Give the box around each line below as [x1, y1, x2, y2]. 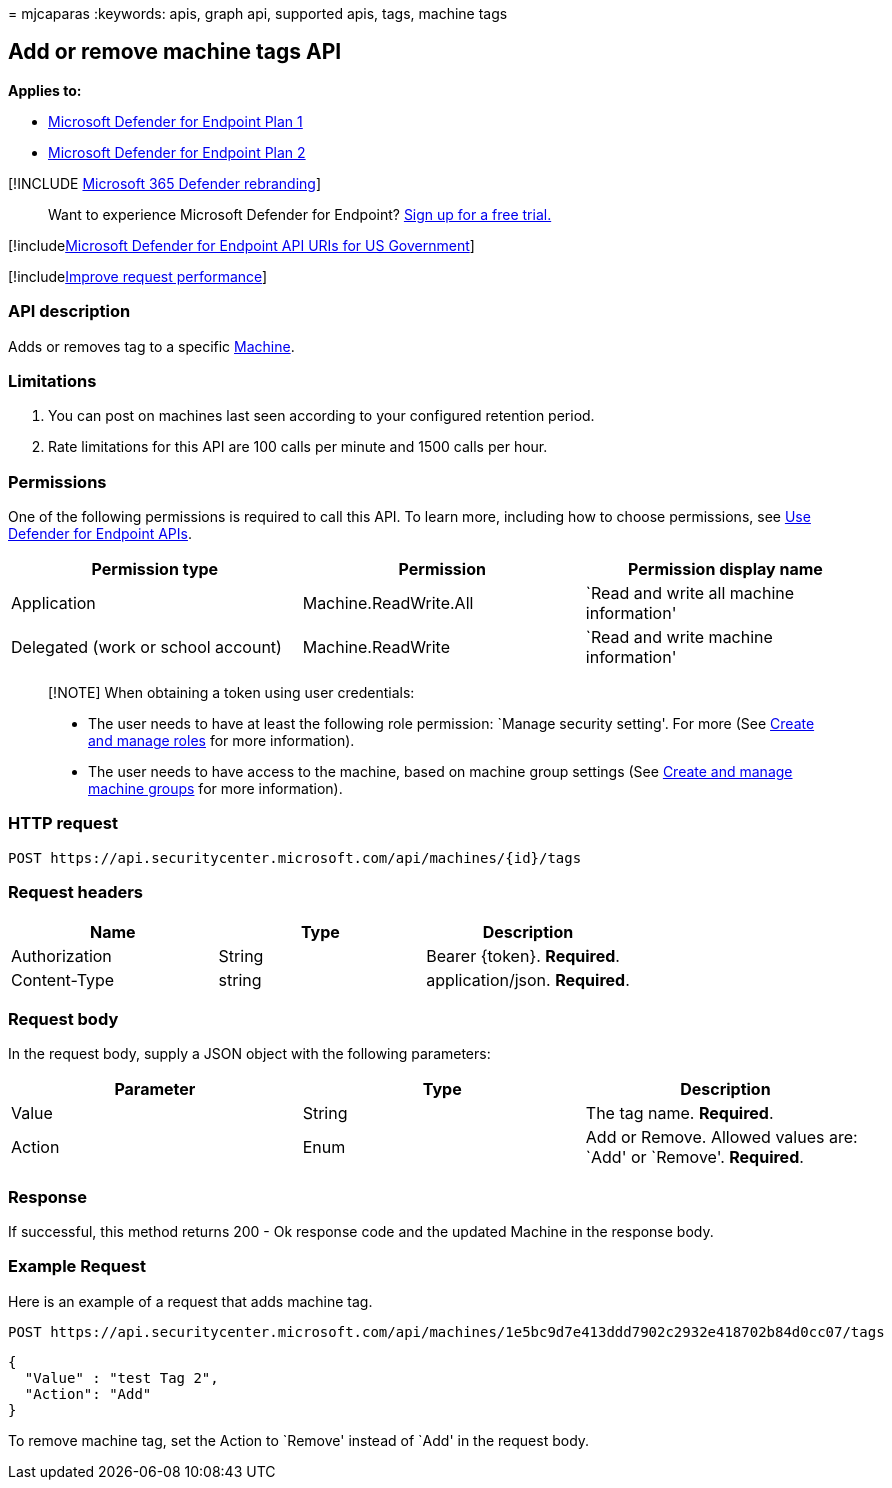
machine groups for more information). [88, 780, 343, 798]
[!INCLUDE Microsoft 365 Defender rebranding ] [8, 174, 322, 192]
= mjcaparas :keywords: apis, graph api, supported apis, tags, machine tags [8, 5, 508, 22]
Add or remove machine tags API [8, 39, 342, 65]
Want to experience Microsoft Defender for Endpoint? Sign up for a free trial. [48, 205, 552, 223]
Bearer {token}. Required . [426, 945, 620, 966]
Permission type [91, 559, 219, 580]
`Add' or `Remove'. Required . [585, 1147, 804, 1168]
